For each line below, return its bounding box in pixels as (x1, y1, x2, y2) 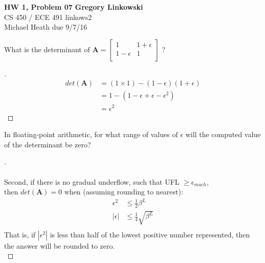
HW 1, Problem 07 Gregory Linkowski (4, 2, 143, 12)
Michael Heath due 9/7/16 (4, 21, 87, 32)
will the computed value (185, 129, 261, 140)
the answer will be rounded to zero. (4, 240, 115, 251)
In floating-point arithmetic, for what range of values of (4, 129, 178, 140)
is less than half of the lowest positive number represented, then (50, 229, 250, 239)
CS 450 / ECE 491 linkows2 (4, 11, 92, 22)
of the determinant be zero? (4, 139, 91, 149)
